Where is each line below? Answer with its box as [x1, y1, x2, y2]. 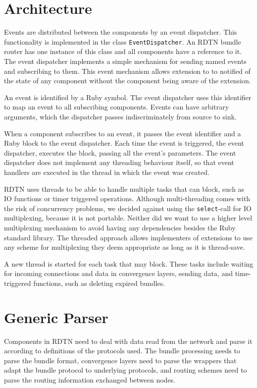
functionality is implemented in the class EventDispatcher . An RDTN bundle [4, 36, 241, 47]
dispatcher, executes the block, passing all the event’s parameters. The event [4, 147, 236, 158]
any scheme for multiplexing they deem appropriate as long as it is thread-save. [4, 242, 245, 252]
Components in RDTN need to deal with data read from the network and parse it [4, 335, 253, 346]
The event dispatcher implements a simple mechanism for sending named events [4, 55, 247, 66]
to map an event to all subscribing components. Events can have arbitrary [4, 102, 229, 112]
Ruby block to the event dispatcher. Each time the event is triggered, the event [4, 138, 244, 148]
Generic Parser [4, 307, 108, 327]
